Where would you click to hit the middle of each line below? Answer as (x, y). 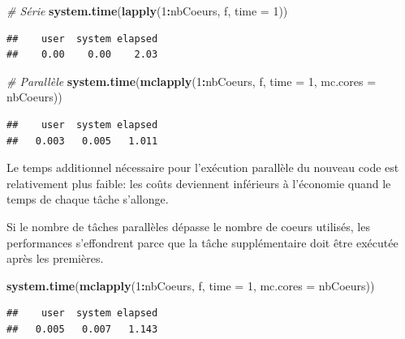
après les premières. (55, 258)
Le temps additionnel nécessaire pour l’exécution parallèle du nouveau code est (203, 167)
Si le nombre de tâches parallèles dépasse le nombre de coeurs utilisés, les (188, 226)
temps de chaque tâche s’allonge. (88, 199)
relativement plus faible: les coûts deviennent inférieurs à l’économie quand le (199, 183)
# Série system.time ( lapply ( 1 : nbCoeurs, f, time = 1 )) (147, 11)
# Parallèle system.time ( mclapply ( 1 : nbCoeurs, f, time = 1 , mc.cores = (192, 81)
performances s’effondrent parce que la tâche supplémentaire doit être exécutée (202, 242)
